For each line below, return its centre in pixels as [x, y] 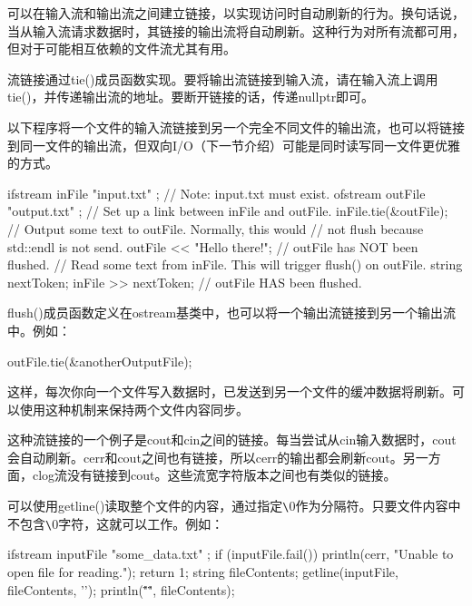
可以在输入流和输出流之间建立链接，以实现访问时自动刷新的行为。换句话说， [236, 13]
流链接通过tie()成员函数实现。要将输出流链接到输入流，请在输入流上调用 [223, 78]
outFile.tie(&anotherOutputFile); [100, 361]
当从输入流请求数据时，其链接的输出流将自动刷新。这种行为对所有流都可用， [236, 30]
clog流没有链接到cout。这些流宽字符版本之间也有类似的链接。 [214, 475]
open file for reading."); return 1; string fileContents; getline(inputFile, [203, 571]
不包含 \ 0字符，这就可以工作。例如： [116, 523]
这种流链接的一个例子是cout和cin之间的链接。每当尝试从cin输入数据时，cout [232, 440]
